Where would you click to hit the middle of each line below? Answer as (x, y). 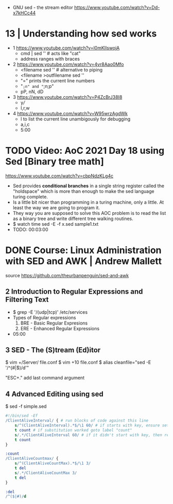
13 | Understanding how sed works (81, 34)
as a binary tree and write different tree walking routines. (73, 219)
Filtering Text (27, 300)
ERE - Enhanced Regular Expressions (60, 328)
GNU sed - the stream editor (43, 7)
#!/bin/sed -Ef (22, 416)
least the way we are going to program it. (56, 207)
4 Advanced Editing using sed (55, 394)
